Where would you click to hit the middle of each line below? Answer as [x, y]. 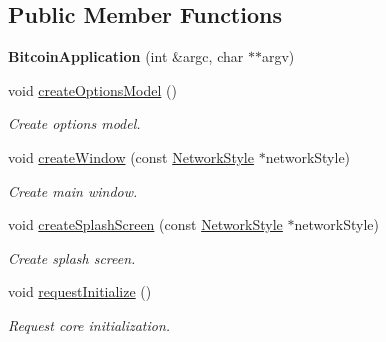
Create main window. [73, 190]
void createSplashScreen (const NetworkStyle [145, 224]
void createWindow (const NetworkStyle [131, 156]
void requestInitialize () [80, 291]
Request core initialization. [89, 324]
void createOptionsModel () [92, 89]
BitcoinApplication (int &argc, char [126, 56]
